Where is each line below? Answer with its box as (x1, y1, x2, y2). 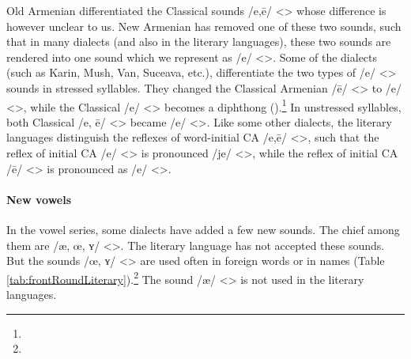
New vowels (6, 191, 72, 207)
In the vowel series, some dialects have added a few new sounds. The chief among (6, 221, 400, 237)
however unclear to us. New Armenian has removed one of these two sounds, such (6, 17, 402, 34)
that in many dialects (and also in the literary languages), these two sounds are (6, 33, 391, 50)
